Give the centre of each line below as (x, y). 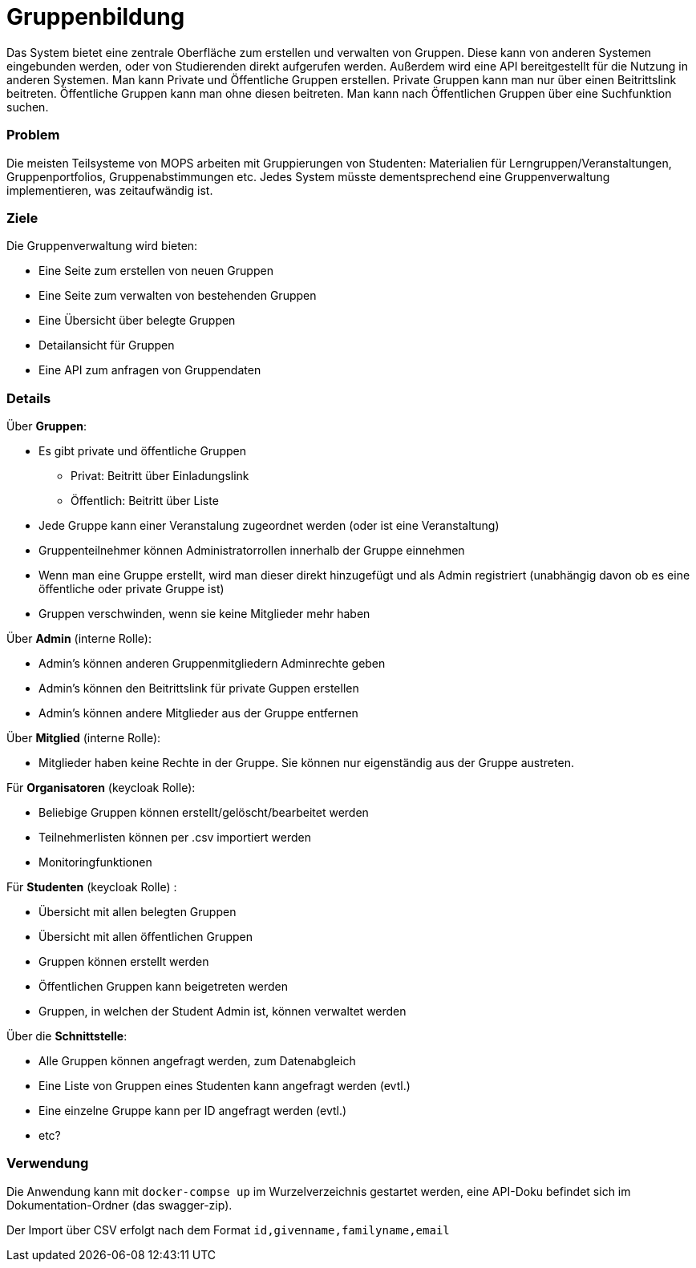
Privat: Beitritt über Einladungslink (160, 476)
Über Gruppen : (47, 426)
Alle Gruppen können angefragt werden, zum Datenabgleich (197, 1061)
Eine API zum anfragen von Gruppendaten (150, 370)
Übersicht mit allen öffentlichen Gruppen (146, 937)
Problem (33, 135)
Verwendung (48, 1163)
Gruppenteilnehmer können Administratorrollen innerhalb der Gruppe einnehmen (252, 550)
